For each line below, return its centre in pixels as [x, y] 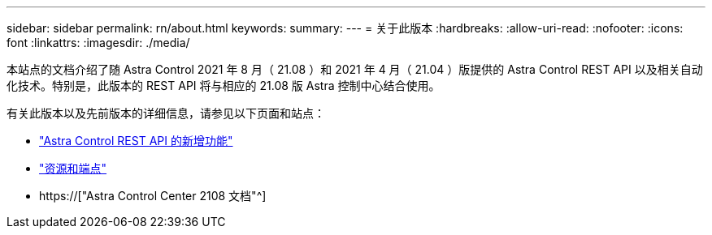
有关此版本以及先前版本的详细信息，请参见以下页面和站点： [166, 113]
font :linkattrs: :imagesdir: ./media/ [98, 43]
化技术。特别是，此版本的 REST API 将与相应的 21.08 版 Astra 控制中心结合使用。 [224, 85]
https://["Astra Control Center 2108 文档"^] [153, 196]
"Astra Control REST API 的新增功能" [136, 141]
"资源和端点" [73, 168]
